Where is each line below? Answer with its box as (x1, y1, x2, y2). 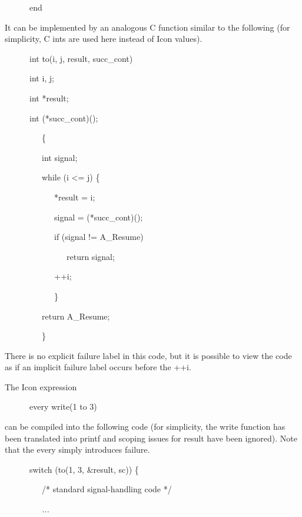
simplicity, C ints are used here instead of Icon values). (5, 32, 203, 45)
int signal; (41, 151, 78, 163)
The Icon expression (5, 380, 77, 393)
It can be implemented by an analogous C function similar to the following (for (5, 21, 290, 33)
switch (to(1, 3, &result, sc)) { (29, 463, 139, 475)
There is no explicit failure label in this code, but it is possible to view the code (5, 349, 292, 361)
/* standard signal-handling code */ (41, 483, 172, 495)
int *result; (29, 91, 69, 104)
